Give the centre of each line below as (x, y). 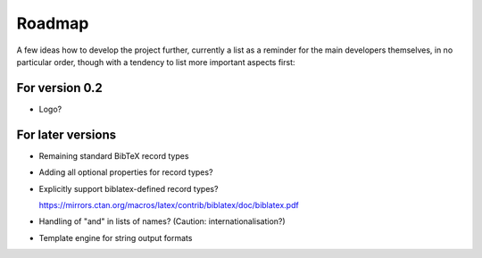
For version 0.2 (59, 88)
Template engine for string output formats (116, 237)
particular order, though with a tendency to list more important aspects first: (156, 62)
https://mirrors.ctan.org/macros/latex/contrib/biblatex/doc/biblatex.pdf (169, 204)
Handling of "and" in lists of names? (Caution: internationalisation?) (162, 221)
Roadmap (53, 23)
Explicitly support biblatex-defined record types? (129, 188)
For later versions (66, 134)
